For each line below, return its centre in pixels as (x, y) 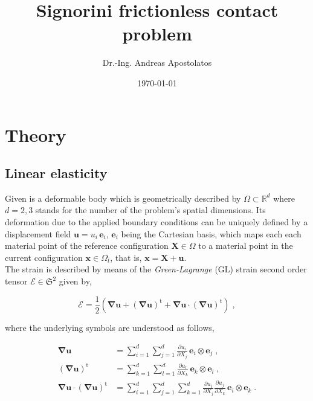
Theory (36, 134)
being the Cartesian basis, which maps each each (211, 233)
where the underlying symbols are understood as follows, (110, 328)
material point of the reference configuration (87, 245)
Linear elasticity (56, 173)
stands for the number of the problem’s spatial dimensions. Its (150, 210)
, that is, (126, 257)
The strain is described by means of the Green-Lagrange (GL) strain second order (156, 269)
